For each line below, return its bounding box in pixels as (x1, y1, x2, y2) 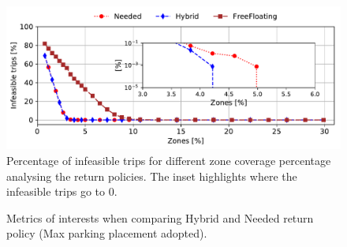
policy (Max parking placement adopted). (6, 225, 207, 241)
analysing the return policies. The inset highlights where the (6, 167, 297, 184)
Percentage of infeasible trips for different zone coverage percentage (6, 152, 331, 168)
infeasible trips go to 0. (6, 183, 118, 200)
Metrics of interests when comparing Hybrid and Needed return (6, 209, 314, 226)
